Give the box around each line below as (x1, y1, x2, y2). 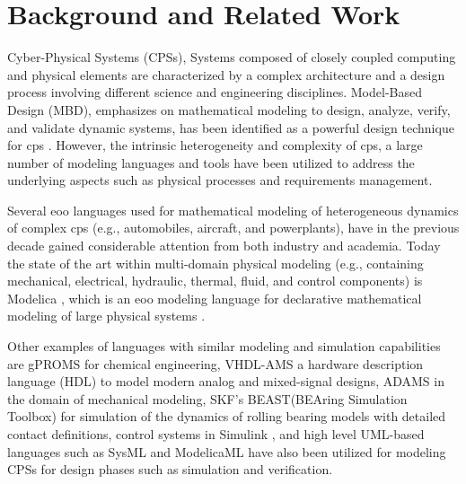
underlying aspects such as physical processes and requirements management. (7, 171, 433, 189)
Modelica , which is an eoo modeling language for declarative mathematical (7, 288, 422, 307)
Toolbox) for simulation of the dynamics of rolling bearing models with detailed (7, 407, 446, 426)
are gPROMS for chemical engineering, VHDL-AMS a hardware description (7, 354, 424, 373)
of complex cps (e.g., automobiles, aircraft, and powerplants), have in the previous (7, 218, 460, 237)
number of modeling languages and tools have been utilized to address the (7, 153, 415, 172)
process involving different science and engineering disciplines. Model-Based (7, 83, 422, 101)
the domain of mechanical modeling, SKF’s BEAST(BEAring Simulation (7, 389, 408, 408)
